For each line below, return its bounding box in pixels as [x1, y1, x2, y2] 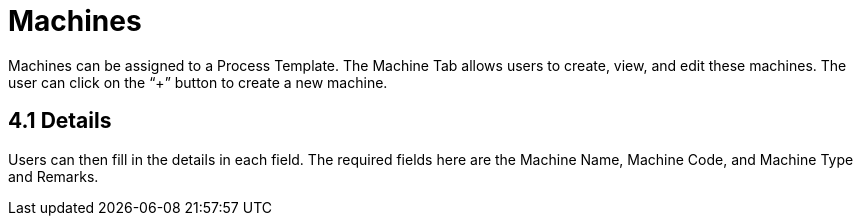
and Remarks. [8, 167, 99, 185]
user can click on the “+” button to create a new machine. [8, 73, 388, 91]
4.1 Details [8, 108, 112, 134]
